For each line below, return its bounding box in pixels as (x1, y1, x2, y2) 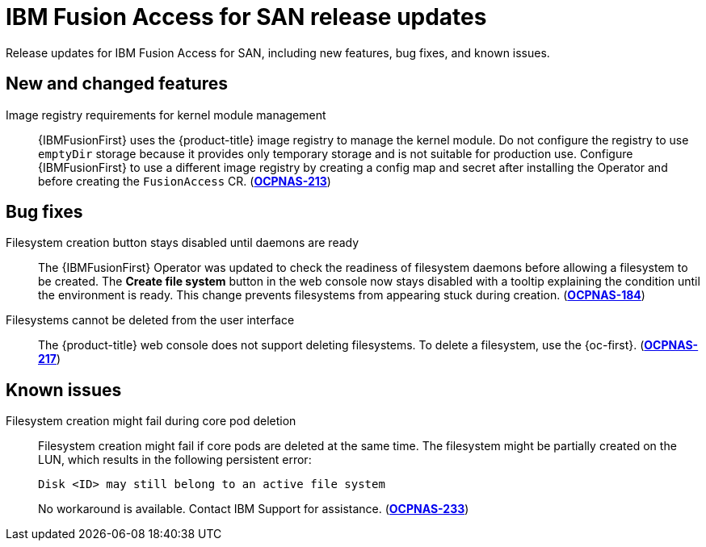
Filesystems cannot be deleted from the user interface (6, 313, 295, 328)
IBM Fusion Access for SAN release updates (6, 3, 487, 31)
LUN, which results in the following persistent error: (38, 453, 312, 467)
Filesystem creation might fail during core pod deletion (6, 414, 296, 428)
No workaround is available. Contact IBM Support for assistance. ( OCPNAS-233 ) (38, 502, 469, 516)
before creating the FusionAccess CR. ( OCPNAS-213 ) (38, 173, 331, 188)
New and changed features (6, 73, 229, 94)
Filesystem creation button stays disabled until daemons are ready (6, 236, 359, 250)
